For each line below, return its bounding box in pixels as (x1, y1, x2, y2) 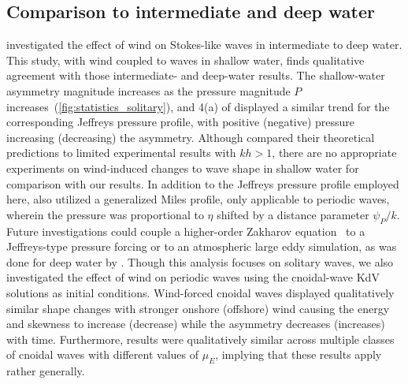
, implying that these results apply (215, 346, 382, 363)
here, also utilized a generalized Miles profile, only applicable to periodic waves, (6, 191, 390, 207)
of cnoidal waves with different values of (6, 346, 199, 363)
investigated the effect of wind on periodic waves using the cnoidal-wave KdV (6, 269, 380, 285)
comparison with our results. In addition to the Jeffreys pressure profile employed (6, 175, 399, 192)
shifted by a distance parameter (217, 206, 369, 222)
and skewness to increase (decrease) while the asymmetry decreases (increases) (6, 315, 385, 332)
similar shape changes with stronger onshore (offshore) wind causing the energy (6, 300, 390, 316)
